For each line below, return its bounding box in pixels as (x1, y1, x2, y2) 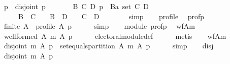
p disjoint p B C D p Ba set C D (4, 1, 149, 11)
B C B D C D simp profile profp (18, 11, 205, 21)
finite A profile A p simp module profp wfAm (4, 21, 195, 31)
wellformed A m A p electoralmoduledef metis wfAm (4, 30, 226, 41)
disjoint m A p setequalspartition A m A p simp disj (4, 40, 214, 51)
